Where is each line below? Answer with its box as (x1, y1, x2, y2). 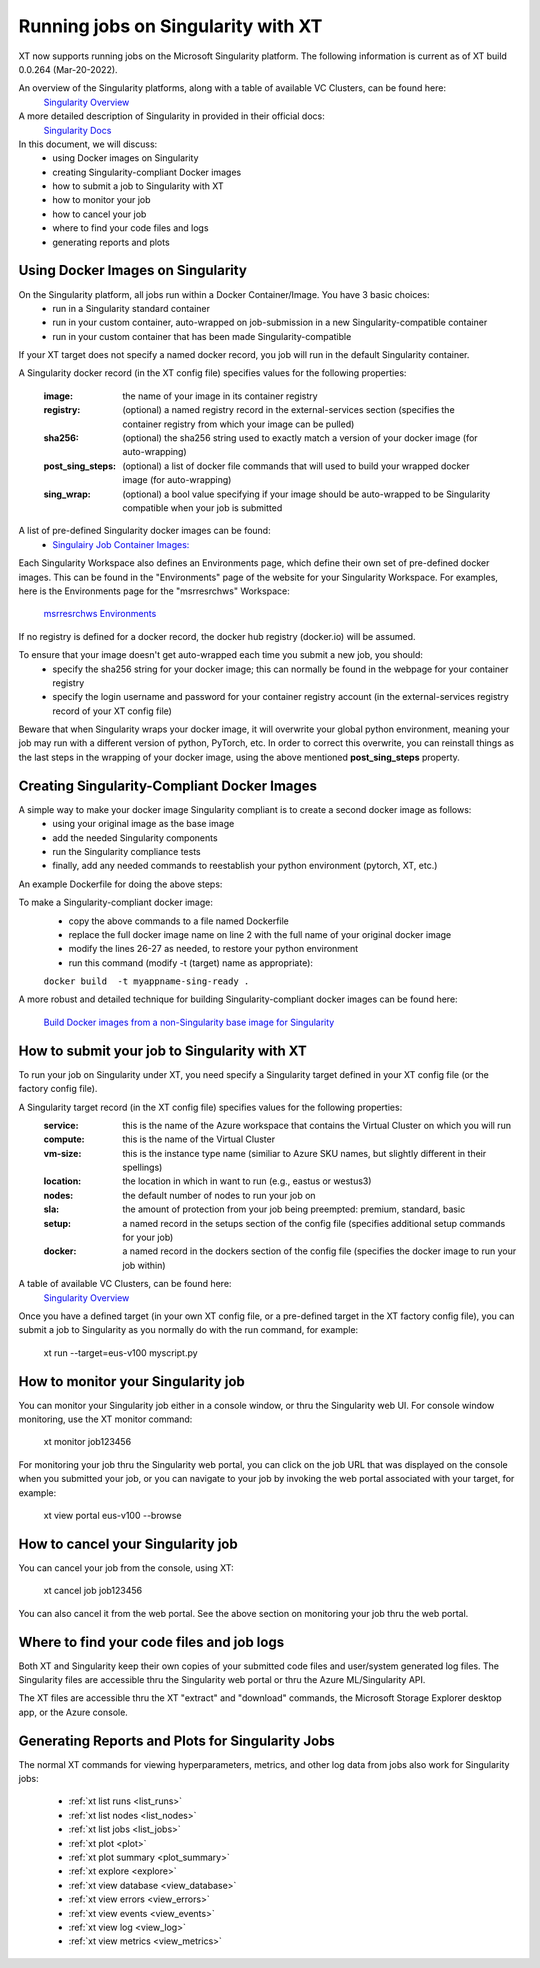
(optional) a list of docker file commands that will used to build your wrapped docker (122, 460, 470, 472)
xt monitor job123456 (43, 1436, 132, 1448)
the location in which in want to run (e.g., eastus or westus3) (122, 1175, 372, 1187)
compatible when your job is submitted (122, 502, 283, 514)
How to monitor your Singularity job (18, 1373, 245, 1390)
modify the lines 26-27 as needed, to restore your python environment (68, 943, 359, 955)
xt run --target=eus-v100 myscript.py (43, 1346, 199, 1359)
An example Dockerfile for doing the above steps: (18, 878, 223, 890)
